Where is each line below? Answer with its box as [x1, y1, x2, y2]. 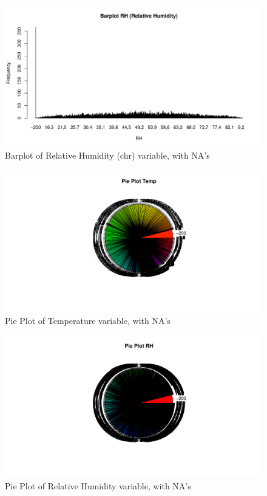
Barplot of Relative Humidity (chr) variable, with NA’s [5, 149, 210, 162]
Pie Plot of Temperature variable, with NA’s [5, 314, 171, 326]
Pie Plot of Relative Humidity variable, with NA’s [5, 479, 191, 492]
